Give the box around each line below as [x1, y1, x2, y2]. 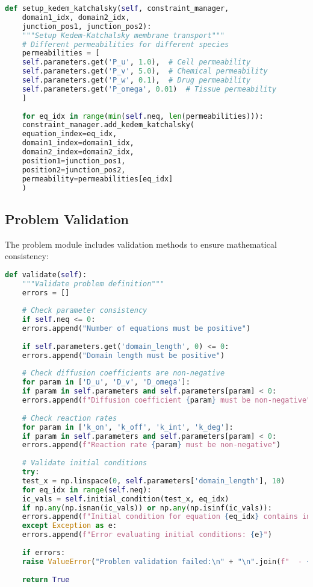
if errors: [22, 548, 66, 557]
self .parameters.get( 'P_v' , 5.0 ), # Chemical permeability [22, 67, 268, 76]
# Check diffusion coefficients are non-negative [22, 369, 225, 378]
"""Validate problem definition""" [22, 279, 164, 288]
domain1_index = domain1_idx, [22, 139, 134, 148]
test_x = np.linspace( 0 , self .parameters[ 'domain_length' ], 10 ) [22, 476, 285, 485]
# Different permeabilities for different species [22, 40, 229, 49]
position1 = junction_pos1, [22, 156, 126, 165]
